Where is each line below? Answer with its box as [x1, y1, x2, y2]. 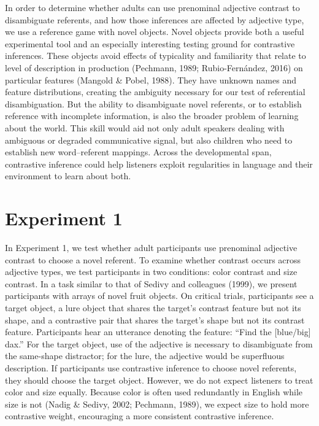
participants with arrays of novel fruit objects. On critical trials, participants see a [5, 289, 314, 302]
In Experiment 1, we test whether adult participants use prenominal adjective [5, 241, 298, 254]
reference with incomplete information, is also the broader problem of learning [5, 109, 299, 122]
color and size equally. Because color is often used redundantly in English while [5, 385, 303, 398]
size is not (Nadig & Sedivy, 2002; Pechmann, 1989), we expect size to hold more [5, 397, 309, 410]
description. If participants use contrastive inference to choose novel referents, [5, 361, 297, 374]
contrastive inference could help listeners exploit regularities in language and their [5, 157, 313, 170]
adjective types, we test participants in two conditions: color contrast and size [5, 265, 298, 278]
